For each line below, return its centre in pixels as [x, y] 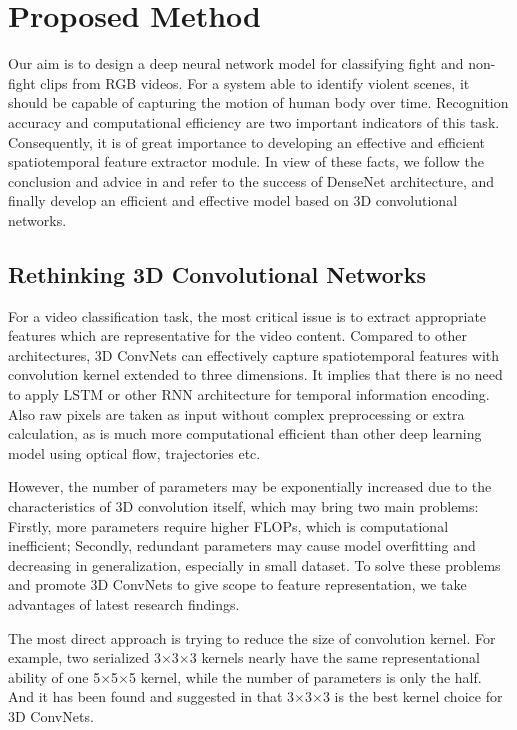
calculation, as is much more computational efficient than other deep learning [245, 433]
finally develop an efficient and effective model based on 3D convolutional [233, 200]
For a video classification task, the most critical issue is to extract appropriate [247, 315]
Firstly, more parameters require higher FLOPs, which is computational [228, 525]
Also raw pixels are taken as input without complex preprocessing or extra [236, 413]
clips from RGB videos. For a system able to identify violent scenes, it [255, 82]
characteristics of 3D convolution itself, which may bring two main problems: [243, 506]
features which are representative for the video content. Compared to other [237, 335]
